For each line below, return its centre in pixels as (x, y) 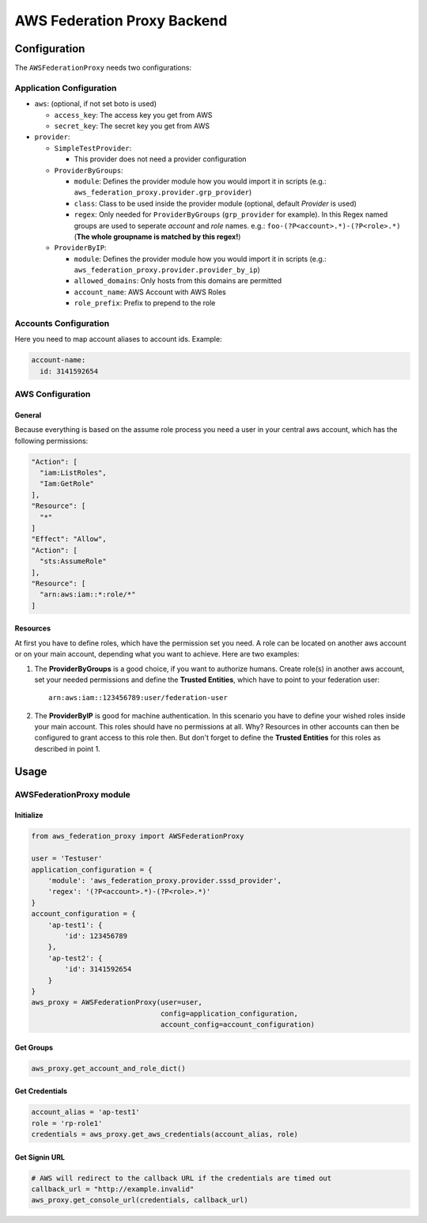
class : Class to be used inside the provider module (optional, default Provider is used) (215, 203)
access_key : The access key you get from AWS (133, 115)
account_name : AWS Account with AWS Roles (150, 292)
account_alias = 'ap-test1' (85, 1112)
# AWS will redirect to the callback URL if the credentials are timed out (181, 1178)
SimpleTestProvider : (93, 148)
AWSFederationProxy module (72, 794)
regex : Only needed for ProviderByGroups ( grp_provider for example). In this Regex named (231, 214)
